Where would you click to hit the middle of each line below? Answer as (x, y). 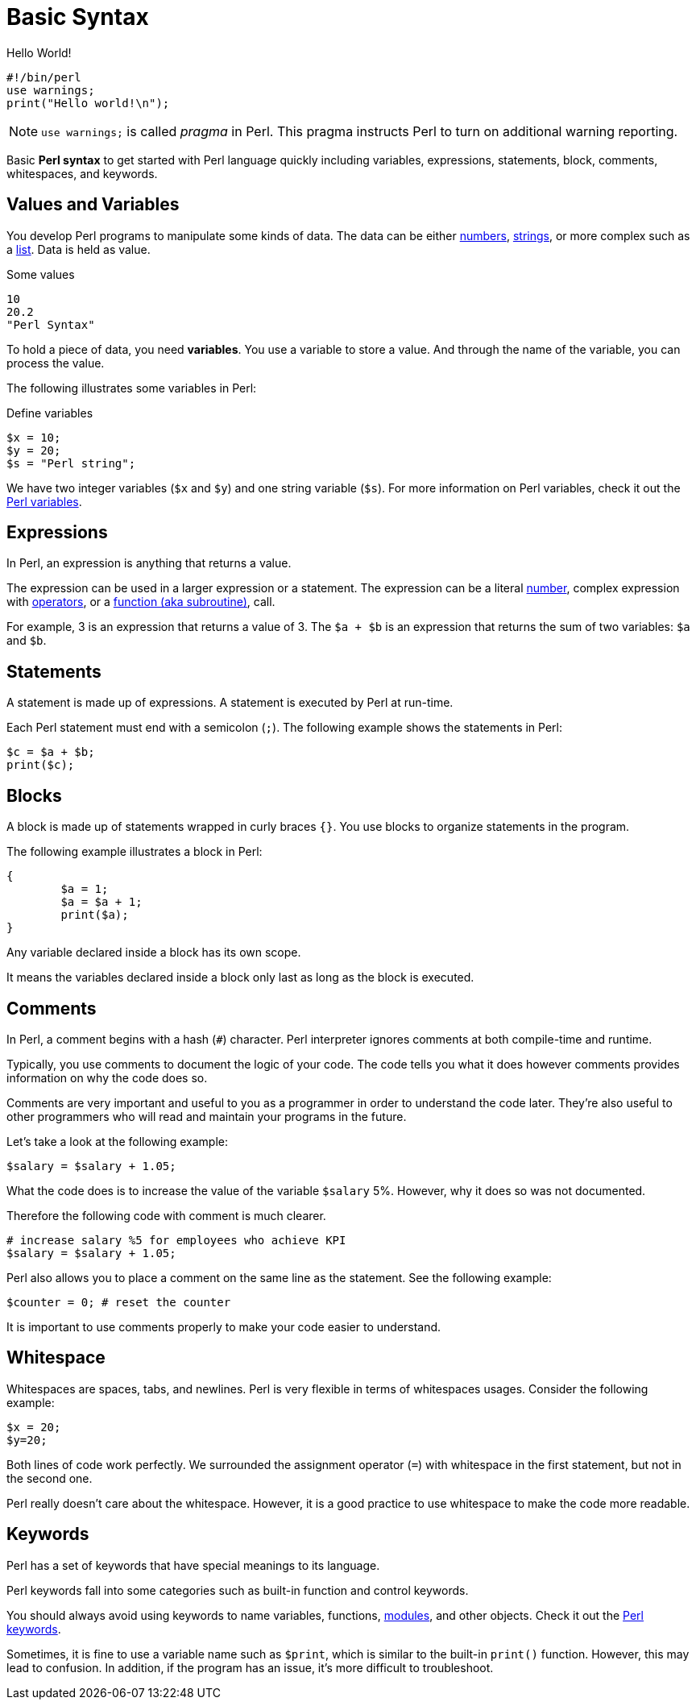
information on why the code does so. (107, 1077)
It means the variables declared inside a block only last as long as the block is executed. (240, 978)
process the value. (56, 363)
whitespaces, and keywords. (82, 173)
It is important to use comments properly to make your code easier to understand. (224, 1326)
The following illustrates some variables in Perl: (132, 388)
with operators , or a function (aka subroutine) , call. (141, 602)
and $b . (27, 641)
